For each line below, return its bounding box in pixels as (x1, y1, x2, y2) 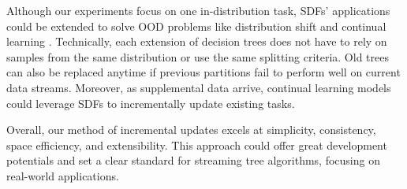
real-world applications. (6, 167, 119, 183)
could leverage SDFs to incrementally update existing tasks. (6, 94, 295, 111)
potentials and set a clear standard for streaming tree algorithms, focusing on (6, 152, 380, 169)
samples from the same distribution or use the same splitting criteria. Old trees (6, 48, 389, 65)
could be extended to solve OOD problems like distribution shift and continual (6, 17, 386, 34)
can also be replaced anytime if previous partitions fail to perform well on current (6, 64, 401, 80)
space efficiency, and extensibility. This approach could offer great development (6, 136, 387, 153)
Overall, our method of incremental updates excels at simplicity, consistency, (6, 121, 376, 138)
